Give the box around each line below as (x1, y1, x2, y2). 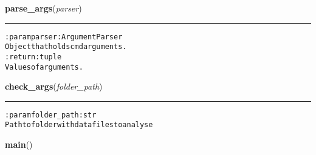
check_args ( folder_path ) (5, 80, 103, 93)
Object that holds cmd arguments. (5, 42, 127, 51)
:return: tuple (5, 52, 62, 61)
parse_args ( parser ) (5, 2, 82, 14)
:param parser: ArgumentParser (5, 32, 123, 41)
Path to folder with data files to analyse (5, 120, 153, 130)
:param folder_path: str (5, 110, 97, 119)
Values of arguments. (5, 62, 83, 71)
